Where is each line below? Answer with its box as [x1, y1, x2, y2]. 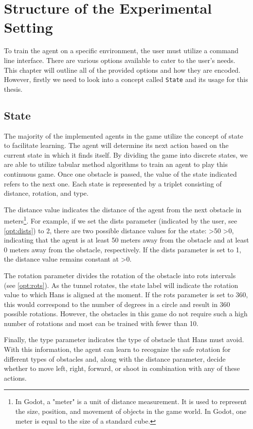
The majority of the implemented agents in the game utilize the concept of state [4, 130, 243, 141]
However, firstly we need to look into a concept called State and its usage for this [4, 74, 248, 84]
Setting [4, 17, 53, 37]
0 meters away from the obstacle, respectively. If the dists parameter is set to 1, [4, 244, 241, 254]
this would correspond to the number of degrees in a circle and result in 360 [4, 299, 230, 309]
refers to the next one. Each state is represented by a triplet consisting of [4, 178, 222, 188]
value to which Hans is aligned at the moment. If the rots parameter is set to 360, [4, 289, 248, 300]
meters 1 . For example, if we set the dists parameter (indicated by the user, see [4, 214, 237, 225]
